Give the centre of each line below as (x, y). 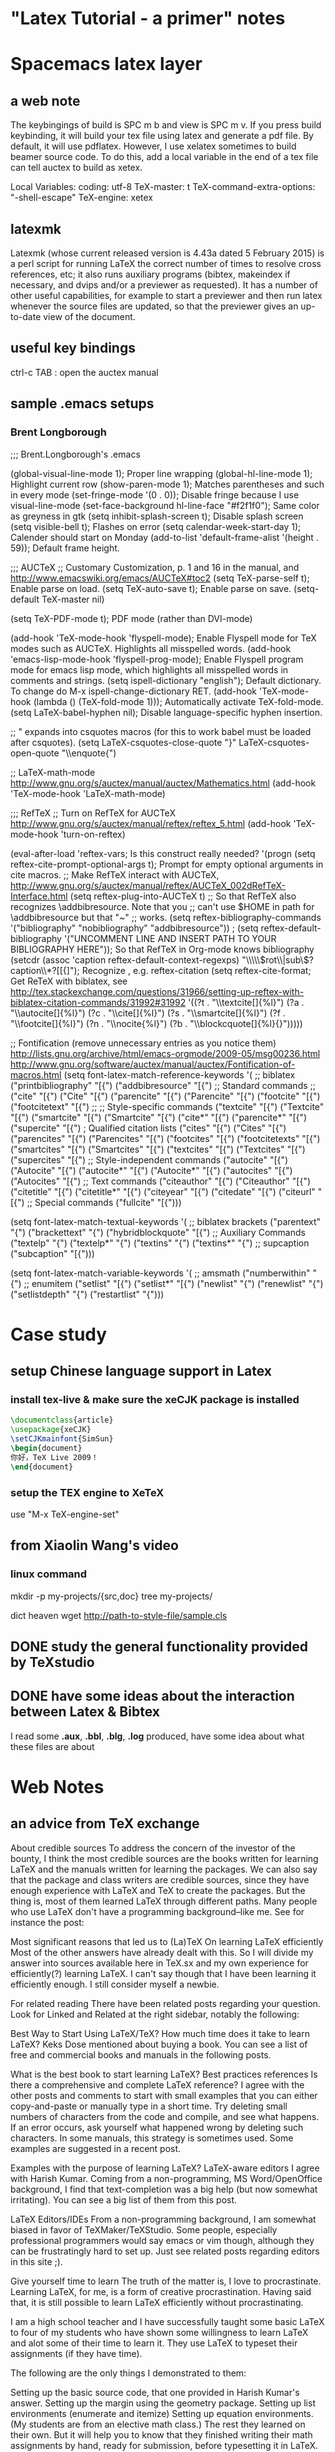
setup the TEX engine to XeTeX (87, 1492)
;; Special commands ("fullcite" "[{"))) (104, 1202)
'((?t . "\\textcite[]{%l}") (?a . (246, 1002)
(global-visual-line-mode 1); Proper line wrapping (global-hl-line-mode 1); (161, 473)
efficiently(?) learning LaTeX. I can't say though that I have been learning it (163, 1973)
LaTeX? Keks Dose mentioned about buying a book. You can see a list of (159, 2044)
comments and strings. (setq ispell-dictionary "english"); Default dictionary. (166, 680)
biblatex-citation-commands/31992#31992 (98, 1002)
